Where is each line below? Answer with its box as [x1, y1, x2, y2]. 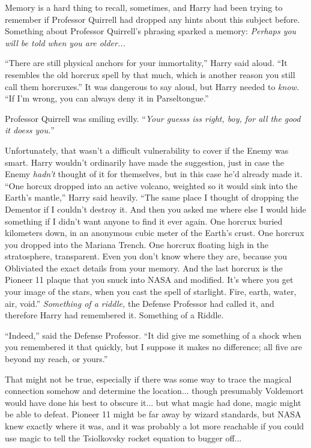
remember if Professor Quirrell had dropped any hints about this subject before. [5, 13, 300, 25]
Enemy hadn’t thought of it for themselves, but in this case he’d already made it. [5, 168, 303, 180]
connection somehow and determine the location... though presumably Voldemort [5, 384, 304, 397]
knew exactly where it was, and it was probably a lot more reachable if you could [5, 420, 304, 432]
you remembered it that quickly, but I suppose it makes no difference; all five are [5, 341, 303, 353]
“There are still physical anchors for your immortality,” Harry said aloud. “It [5, 56, 288, 69]
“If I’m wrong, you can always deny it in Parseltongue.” [5, 92, 209, 104]
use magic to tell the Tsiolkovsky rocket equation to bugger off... [5, 431, 242, 444]
